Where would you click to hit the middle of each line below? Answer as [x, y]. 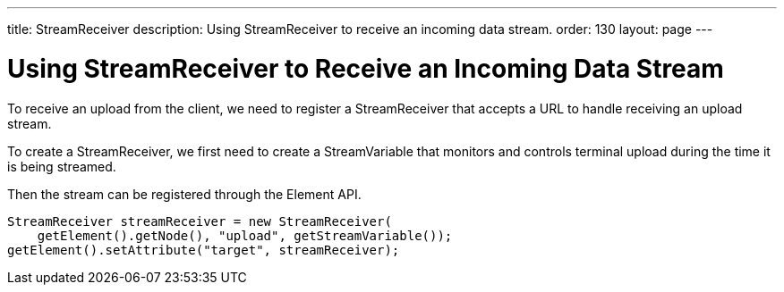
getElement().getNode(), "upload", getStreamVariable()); [245, 235]
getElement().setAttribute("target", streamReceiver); [204, 250]
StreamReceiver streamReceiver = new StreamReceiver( [200, 221]
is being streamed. [62, 166]
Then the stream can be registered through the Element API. [184, 194]
